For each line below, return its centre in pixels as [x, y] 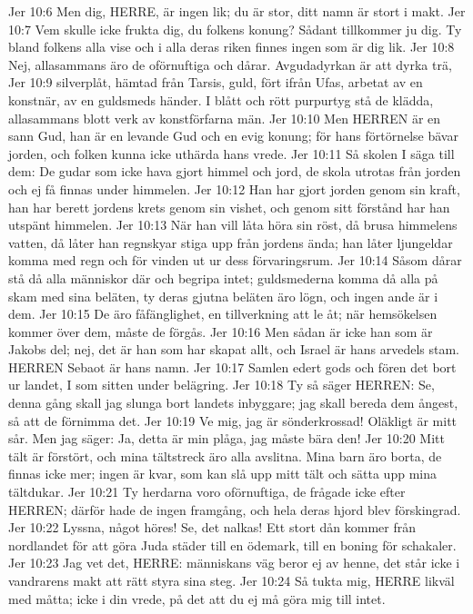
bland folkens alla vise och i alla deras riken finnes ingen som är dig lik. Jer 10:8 [231, 47]
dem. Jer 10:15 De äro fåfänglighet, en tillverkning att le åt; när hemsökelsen [223, 314]
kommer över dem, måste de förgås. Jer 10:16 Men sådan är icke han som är [221, 331]
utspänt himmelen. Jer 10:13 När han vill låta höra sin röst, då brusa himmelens [233, 225]
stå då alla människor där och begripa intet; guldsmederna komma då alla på [223, 277]
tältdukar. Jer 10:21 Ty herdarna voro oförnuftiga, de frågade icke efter [207, 492]
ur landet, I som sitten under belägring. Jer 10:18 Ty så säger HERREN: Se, [221, 385]
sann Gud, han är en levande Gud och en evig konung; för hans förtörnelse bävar [233, 136]
